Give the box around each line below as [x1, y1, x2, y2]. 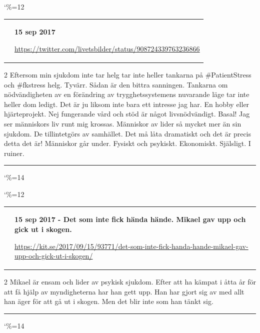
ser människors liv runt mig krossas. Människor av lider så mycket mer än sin [4, 118, 241, 128]
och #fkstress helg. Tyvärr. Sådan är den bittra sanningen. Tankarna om [4, 79, 228, 89]
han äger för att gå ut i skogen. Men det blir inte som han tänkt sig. [4, 296, 213, 306]
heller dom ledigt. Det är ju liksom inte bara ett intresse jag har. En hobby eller [4, 98, 249, 109]
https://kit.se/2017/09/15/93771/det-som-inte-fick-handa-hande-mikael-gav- [14, 240, 248, 251]
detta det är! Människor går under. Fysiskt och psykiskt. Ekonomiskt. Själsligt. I [4, 138, 251, 148]
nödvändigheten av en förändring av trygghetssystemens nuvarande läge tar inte [4, 89, 249, 99]
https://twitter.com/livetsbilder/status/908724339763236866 [14, 43, 200, 53]
